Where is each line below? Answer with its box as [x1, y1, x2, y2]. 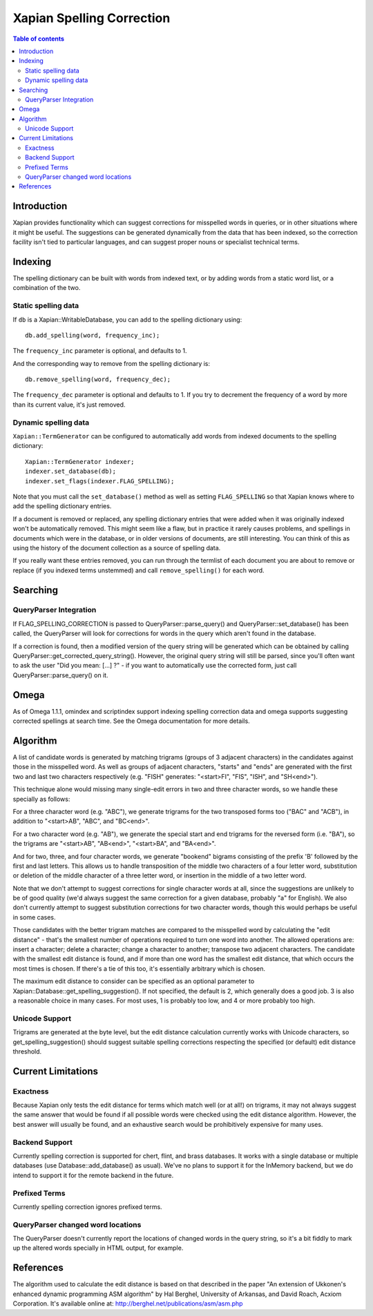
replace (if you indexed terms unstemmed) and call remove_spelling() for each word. [12, 566, 265, 574]
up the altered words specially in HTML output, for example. [12, 1244, 184, 1252]
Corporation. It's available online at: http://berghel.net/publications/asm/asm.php [12, 1299, 243, 1308]
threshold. [12, 1047, 42, 1056]
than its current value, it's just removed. [12, 400, 126, 409]
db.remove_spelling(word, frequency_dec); [25, 376, 171, 383]
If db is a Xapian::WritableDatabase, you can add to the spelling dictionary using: [12, 315, 242, 324]
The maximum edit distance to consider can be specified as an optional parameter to [12, 977, 255, 985]
